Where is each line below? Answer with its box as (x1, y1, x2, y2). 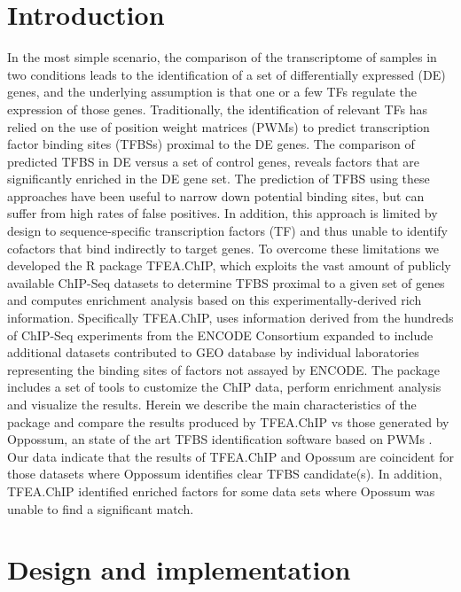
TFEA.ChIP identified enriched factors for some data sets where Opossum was (7, 481, 435, 500)
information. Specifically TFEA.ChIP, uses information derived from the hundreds (7, 308, 454, 327)
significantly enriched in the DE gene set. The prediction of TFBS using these (7, 169, 430, 188)
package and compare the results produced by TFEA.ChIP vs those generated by (7, 412, 449, 431)
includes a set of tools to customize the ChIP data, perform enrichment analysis (7, 378, 441, 396)
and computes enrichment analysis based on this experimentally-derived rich (7, 291, 422, 309)
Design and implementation (7, 551, 351, 588)
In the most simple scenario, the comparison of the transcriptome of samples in (7, 48, 437, 66)
